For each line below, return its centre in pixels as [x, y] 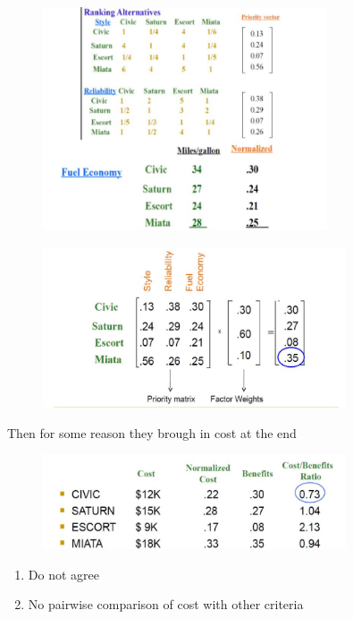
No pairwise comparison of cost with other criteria [166, 604]
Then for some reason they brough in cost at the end [152, 432]
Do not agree [63, 574]
